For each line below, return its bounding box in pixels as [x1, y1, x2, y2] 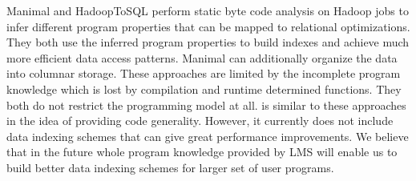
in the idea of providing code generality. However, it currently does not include [6, 112, 394, 129]
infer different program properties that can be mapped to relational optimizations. [6, 18, 410, 34]
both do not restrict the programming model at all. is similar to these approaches [6, 96, 406, 113]
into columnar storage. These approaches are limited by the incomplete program [6, 65, 401, 82]
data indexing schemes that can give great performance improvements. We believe [6, 127, 409, 144]
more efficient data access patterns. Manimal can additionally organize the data [6, 49, 398, 66]
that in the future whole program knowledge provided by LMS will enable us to [6, 143, 398, 160]
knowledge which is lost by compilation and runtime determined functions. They [6, 80, 402, 97]
